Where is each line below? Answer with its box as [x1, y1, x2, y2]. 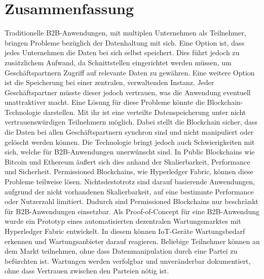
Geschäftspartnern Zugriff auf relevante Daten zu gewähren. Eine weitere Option [5, 67, 255, 77]
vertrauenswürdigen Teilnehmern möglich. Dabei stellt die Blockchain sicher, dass [5, 116, 258, 127]
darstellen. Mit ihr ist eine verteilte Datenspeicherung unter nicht [43, 106, 246, 117]
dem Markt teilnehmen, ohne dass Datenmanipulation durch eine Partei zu [5, 246, 238, 256]
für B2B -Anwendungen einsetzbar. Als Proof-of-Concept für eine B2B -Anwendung [5, 206, 259, 216]
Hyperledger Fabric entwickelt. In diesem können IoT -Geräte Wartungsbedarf [5, 226, 245, 236]
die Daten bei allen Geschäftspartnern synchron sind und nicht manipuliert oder [5, 127, 254, 137]
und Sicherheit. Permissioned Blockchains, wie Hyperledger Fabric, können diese [5, 166, 253, 177]
